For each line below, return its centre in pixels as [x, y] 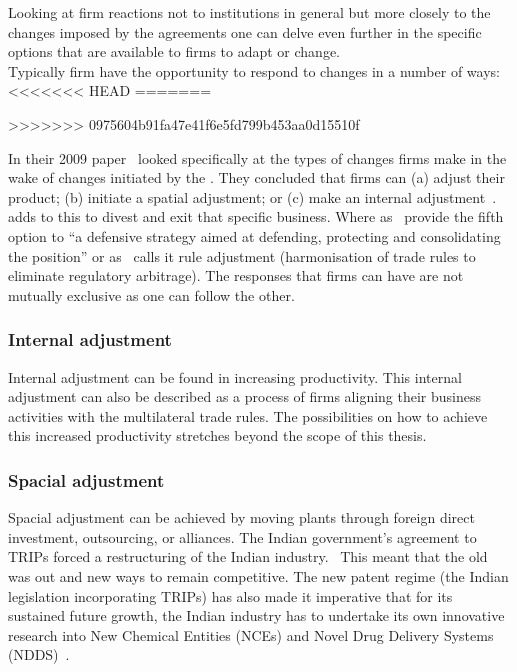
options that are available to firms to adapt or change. [174, 51]
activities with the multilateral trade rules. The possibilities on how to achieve [248, 415]
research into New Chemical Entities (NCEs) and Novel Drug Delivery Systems [251, 634]
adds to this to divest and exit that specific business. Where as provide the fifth [256, 216]
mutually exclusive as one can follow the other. [151, 294]
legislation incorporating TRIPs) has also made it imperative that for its [230, 595]
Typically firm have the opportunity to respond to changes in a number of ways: [254, 70]
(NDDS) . [39, 654]
